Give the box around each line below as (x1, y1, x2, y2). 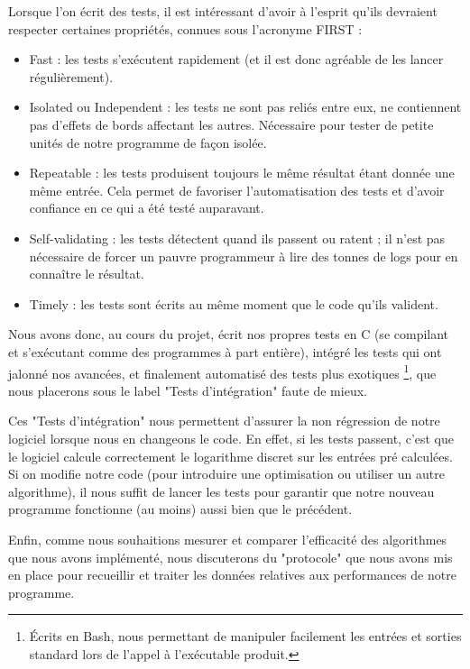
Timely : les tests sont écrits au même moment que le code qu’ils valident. (29, 294, 438, 313)
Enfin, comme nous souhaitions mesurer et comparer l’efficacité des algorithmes (8, 529, 447, 548)
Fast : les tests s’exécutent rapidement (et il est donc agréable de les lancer (29, 50, 444, 69)
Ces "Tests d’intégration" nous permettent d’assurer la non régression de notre (8, 411, 440, 430)
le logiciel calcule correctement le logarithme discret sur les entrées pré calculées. (8, 446, 453, 465)
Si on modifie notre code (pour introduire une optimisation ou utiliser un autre (8, 464, 445, 483)
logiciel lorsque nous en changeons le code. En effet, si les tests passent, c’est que (8, 428, 455, 447)
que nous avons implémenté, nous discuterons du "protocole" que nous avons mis (8, 547, 453, 566)
